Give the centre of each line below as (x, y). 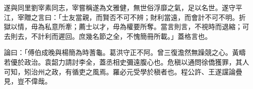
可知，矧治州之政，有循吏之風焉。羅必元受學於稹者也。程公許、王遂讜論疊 (123, 71)
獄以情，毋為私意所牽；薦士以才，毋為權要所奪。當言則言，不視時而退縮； (123, 27)
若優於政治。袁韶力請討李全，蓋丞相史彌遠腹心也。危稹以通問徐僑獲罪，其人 (126, 62)
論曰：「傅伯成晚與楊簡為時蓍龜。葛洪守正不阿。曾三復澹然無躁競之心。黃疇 (125, 52)
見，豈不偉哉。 (28, 81)
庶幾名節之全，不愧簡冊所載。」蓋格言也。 (145, 36)
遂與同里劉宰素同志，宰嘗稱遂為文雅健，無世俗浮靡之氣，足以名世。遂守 (120, 7)
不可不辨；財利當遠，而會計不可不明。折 (181, 17)
